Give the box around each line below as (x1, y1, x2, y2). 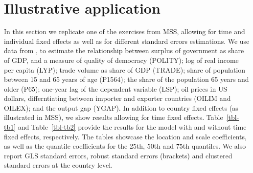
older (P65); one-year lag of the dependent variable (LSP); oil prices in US (4, 83, 228, 94)
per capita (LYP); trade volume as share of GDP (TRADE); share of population (4, 64, 246, 75)
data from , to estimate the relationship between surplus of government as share (4, 45, 244, 56)
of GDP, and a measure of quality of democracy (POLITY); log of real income (4, 55, 239, 65)
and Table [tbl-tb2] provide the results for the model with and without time (18, 122, 247, 132)
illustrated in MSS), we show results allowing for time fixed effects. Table (4, 112, 223, 122)
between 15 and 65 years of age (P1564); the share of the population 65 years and (4, 74, 249, 84)
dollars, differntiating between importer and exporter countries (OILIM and (4, 93, 231, 103)
